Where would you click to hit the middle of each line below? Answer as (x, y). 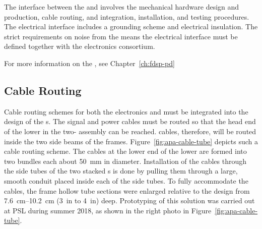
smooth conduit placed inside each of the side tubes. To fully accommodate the (126, 180)
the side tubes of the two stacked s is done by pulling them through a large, (121, 171)
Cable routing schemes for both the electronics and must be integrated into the (126, 111)
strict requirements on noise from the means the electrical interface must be (121, 36)
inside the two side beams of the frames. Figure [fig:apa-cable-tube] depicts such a (131, 141)
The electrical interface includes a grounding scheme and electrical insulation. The (131, 26)
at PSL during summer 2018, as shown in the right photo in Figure (108, 210)
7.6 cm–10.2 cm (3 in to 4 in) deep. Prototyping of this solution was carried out (129, 201)
